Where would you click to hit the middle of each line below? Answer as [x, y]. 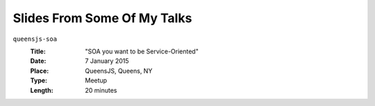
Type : [39, 80]
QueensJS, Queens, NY [119, 71]
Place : [40, 71]
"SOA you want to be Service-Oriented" [142, 51]
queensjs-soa [35, 39]
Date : [38, 61]
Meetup [96, 80]
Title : [38, 51]
